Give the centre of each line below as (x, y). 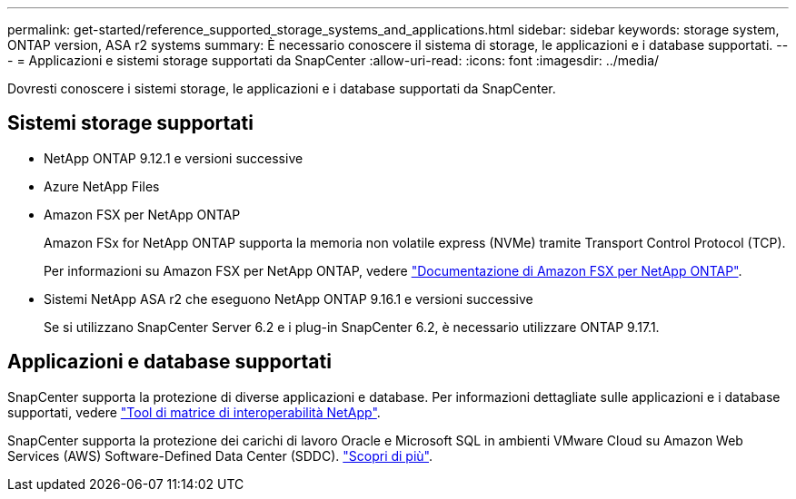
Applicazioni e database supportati (169, 362)
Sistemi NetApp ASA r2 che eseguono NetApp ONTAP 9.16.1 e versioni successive (289, 298)
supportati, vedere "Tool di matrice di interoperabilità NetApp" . (194, 412)
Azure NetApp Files (102, 186)
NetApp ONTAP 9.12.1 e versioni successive (174, 158)
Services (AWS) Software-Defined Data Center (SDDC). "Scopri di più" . (220, 455)
